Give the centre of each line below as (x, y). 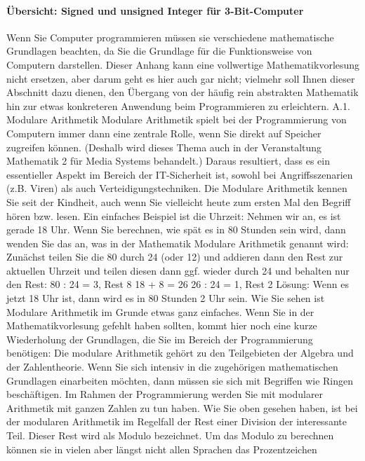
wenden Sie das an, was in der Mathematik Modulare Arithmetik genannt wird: (178, 243)
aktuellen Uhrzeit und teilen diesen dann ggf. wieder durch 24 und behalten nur (178, 270)
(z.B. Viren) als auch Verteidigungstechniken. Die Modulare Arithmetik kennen (177, 188)
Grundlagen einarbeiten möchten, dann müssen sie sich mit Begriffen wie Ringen (180, 380)
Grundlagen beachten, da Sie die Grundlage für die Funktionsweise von (159, 51)
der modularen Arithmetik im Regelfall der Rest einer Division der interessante (177, 421)
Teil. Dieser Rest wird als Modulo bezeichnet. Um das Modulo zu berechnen (170, 435)
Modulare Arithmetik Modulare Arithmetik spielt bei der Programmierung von (177, 119)
